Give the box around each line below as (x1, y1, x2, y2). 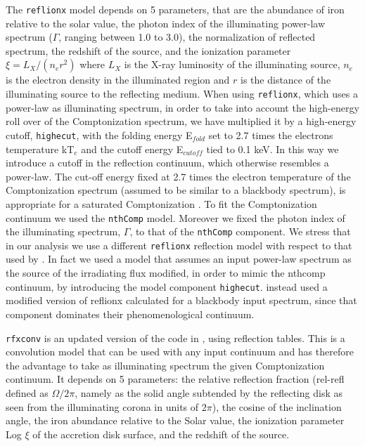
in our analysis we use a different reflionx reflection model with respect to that (6, 237, 352, 252)
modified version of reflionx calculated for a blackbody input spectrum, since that (6, 293, 357, 308)
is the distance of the (241, 72, 331, 87)
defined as (6, 385, 49, 400)
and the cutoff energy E (81, 141, 184, 156)
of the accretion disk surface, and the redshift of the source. (32, 426, 290, 441)
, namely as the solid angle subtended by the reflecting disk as (75, 385, 342, 400)
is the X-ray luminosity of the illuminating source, (124, 57, 340, 72)
